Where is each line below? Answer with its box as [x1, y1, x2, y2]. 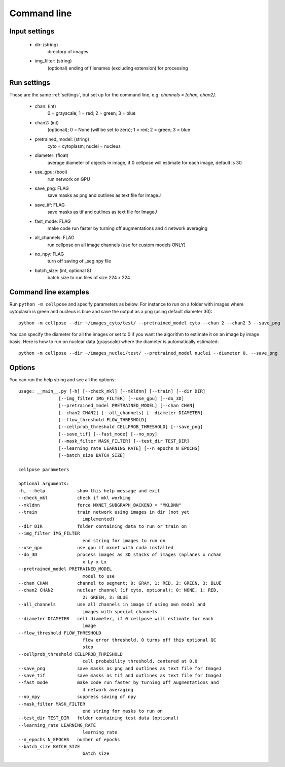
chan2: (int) [34, 119, 59, 125]
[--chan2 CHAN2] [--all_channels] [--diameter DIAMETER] [58, 410, 203, 416]
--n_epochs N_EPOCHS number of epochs [18, 737, 120, 742]
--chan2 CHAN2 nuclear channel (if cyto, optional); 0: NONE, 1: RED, [18, 587, 219, 593]
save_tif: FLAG [34, 202, 65, 208]
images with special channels [82, 609, 158, 614]
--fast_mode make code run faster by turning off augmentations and [18, 680, 219, 685]
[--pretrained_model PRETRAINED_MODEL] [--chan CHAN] [58, 403, 195, 409]
